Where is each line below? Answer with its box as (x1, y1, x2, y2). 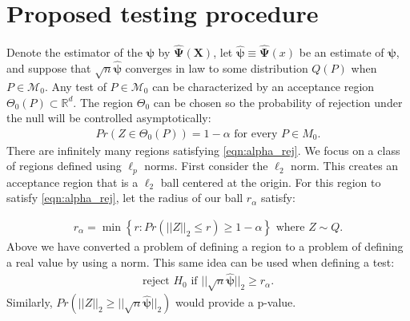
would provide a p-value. (175, 294, 296, 311)
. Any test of (44, 77, 107, 94)
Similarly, (6, 294, 53, 311)
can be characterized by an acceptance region (152, 77, 375, 94)
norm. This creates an (291, 157, 399, 174)
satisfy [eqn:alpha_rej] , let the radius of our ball (6, 189, 243, 206)
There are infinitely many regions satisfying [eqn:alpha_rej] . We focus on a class (6, 141, 400, 158)
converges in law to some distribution (125, 60, 308, 77)
